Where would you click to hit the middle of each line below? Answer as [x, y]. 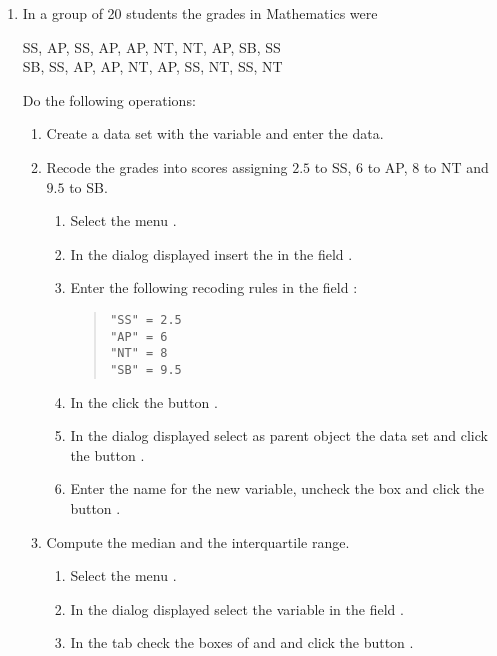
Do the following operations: [109, 99]
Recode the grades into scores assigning [167, 166]
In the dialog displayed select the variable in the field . [237, 608]
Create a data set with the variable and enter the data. [215, 133]
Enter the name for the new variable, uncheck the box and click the [277, 488]
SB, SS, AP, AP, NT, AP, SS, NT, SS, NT [152, 66]
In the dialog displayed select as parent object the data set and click [279, 435]
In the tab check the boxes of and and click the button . [242, 642]
